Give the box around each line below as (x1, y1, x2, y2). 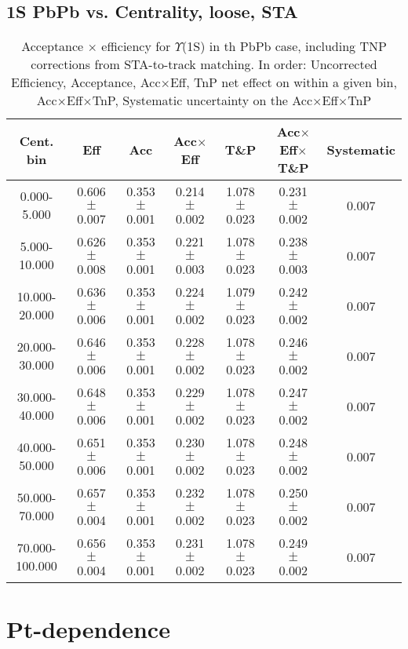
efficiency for (101, 37, 171, 56)
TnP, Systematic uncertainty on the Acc (92, 91, 313, 110)
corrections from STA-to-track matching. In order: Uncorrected (31, 55, 377, 74)
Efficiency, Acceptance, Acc (11, 73, 161, 92)
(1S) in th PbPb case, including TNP (182, 37, 387, 56)
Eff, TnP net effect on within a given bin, (169, 73, 397, 92)
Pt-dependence (6, 613, 170, 645)
